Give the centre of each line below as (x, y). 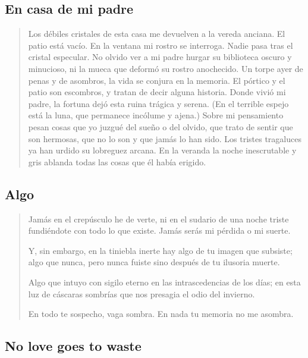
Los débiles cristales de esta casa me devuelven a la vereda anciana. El (157, 34)
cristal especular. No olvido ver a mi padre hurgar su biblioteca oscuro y (160, 57)
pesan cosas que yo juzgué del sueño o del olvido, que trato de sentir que (161, 126)
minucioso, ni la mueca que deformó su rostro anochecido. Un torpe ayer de (166, 68)
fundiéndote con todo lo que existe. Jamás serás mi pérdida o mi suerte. (159, 230)
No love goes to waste (73, 346)
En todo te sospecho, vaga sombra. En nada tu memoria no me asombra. (161, 314)
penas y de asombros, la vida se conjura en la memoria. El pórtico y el (157, 80)
